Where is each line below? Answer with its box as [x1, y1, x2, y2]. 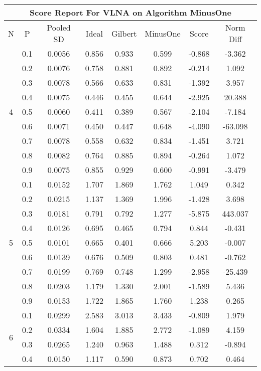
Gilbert [111, 27, 137, 39]
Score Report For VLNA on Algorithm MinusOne [30, 7, 231, 18]
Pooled [47, 22, 71, 33]
